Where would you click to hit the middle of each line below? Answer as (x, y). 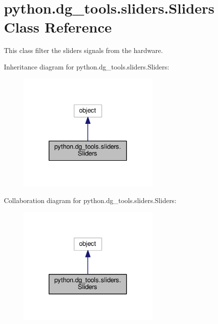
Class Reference (58, 27)
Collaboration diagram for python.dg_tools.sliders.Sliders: (90, 200)
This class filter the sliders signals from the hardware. (84, 50)
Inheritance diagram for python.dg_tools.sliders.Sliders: (87, 66)
